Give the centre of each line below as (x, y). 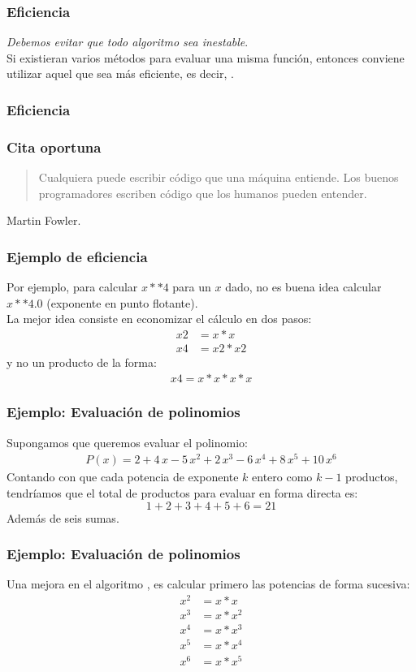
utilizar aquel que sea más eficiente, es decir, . (120, 73)
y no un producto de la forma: (82, 362)
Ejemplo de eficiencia (77, 256)
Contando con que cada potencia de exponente (123, 477)
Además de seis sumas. (63, 517)
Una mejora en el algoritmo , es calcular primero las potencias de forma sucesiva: (208, 584)
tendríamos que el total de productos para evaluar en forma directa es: (182, 493)
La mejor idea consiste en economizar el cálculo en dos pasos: (159, 319)
